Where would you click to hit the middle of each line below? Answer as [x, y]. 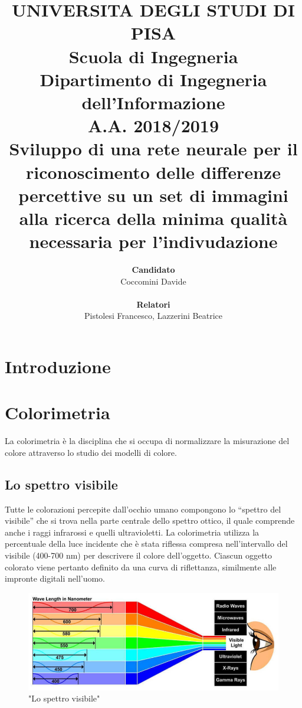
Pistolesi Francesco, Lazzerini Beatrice [153, 316]
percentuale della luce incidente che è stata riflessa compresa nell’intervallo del [146, 544]
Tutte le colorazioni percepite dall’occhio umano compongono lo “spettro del [143, 509]
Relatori [153, 304]
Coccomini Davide [153, 281]
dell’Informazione [153, 102]
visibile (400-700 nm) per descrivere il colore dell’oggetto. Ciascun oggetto [139, 555]
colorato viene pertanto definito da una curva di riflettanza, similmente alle [141, 567]
